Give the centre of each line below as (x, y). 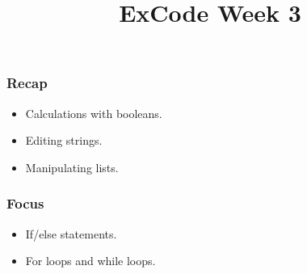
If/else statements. (71, 233)
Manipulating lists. (72, 167)
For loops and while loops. (90, 261)
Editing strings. (64, 140)
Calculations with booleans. (94, 113)
